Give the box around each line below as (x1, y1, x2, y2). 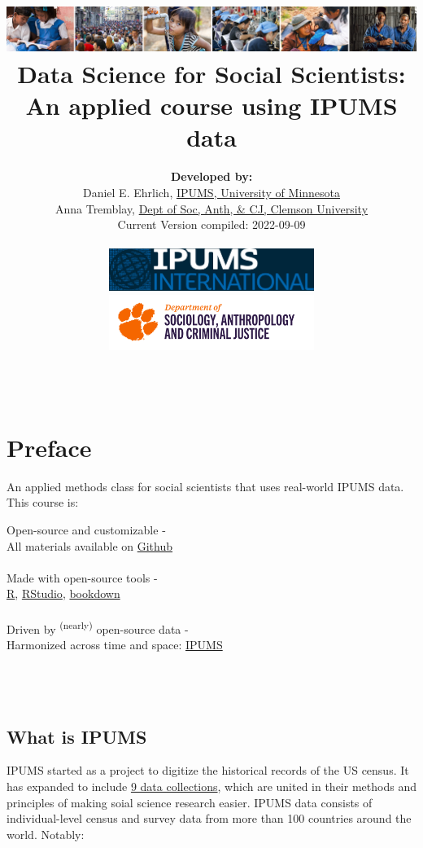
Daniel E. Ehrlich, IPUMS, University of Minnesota (82, 183, 341, 200)
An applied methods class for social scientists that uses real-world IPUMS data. (7, 477, 404, 494)
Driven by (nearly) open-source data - (7, 617, 189, 637)
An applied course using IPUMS (25, 89, 398, 122)
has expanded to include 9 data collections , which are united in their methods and (7, 778, 416, 795)
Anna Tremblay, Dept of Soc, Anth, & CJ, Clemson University (55, 200, 368, 217)
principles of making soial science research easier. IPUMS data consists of (7, 793, 373, 811)
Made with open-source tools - (7, 569, 158, 586)
